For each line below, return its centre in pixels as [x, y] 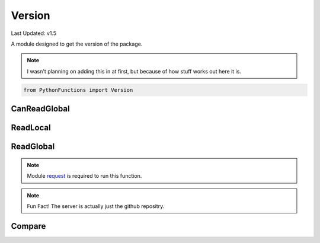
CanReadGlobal [41, 109]
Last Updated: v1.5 [33, 33]
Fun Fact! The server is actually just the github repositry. [96, 206]
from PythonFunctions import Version [78, 90]
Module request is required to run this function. [84, 176]
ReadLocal [31, 128]
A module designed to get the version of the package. [77, 44]
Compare [28, 226]
